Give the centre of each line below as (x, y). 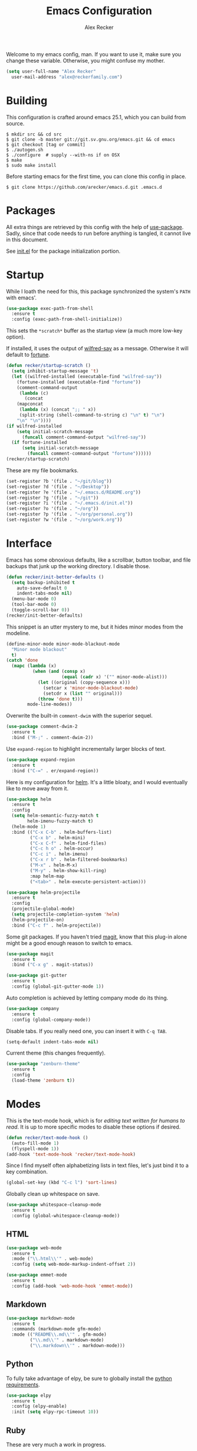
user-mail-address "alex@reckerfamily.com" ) (67, 77)
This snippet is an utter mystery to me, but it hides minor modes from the (95, 627)
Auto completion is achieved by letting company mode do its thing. (87, 998)
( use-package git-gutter (37, 976)
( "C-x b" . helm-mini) (58, 838)
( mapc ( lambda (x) (34, 666)
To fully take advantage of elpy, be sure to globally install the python (89, 1378)
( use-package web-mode (34, 1248)
